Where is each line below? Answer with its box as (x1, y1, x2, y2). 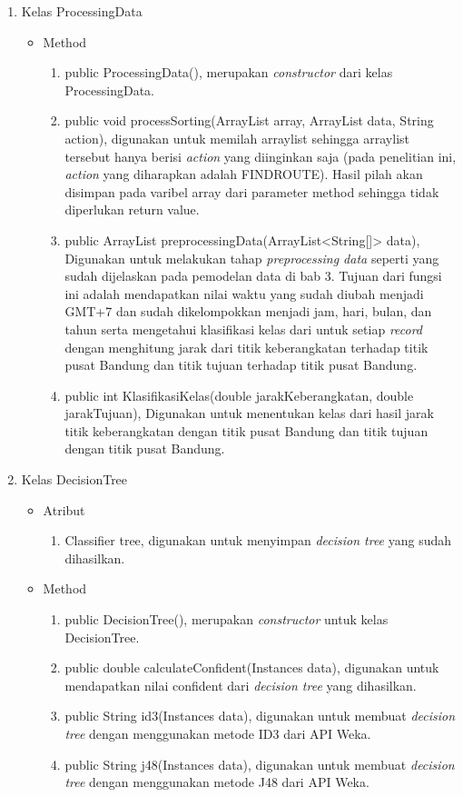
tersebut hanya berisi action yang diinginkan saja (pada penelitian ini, (64, 146, 457, 165)
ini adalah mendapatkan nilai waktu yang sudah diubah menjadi (64, 284, 424, 303)
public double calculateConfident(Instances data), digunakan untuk (64, 658, 439, 677)
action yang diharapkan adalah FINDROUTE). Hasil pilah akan (64, 164, 423, 184)
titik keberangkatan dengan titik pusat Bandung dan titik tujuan (64, 421, 429, 440)
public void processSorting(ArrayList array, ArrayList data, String (64, 111, 434, 130)
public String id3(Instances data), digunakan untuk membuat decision (64, 706, 456, 725)
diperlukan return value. (64, 200, 200, 219)
